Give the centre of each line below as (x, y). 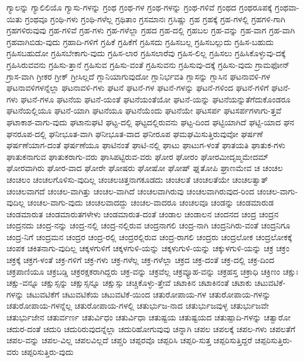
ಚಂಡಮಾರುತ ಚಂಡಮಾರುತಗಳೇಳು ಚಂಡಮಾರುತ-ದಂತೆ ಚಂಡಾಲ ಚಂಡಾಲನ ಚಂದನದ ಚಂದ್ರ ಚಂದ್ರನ (143, 214)
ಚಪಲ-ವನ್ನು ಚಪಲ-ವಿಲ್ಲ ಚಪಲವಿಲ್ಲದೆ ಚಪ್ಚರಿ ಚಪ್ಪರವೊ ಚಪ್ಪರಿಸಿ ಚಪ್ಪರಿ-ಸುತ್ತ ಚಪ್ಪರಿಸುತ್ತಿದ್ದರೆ (129, 340)
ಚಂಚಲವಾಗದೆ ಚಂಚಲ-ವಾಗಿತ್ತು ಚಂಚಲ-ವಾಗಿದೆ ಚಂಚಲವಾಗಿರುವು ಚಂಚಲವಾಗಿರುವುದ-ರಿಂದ (130, 191)
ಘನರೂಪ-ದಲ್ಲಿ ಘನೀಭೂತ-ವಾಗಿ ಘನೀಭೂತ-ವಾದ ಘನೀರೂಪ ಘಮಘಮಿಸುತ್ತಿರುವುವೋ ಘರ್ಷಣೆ (135, 133)
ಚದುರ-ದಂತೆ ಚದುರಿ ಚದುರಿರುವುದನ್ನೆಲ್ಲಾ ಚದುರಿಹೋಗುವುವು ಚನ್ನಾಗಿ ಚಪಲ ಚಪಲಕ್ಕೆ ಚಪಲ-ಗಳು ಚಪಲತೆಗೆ (151, 328)
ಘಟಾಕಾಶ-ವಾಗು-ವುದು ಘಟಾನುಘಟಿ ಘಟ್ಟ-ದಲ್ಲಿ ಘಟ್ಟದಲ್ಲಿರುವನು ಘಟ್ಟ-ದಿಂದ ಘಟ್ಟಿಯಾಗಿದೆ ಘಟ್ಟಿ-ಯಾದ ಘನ (151, 122)
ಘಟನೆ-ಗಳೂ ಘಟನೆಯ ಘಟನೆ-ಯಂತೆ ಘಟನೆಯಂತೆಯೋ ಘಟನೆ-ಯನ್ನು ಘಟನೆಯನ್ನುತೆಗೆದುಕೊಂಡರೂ (156, 99)
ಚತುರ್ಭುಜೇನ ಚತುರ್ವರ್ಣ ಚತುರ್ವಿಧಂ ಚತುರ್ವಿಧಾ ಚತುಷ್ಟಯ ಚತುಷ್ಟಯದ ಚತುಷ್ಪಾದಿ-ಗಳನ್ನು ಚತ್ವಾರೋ (148, 317)
